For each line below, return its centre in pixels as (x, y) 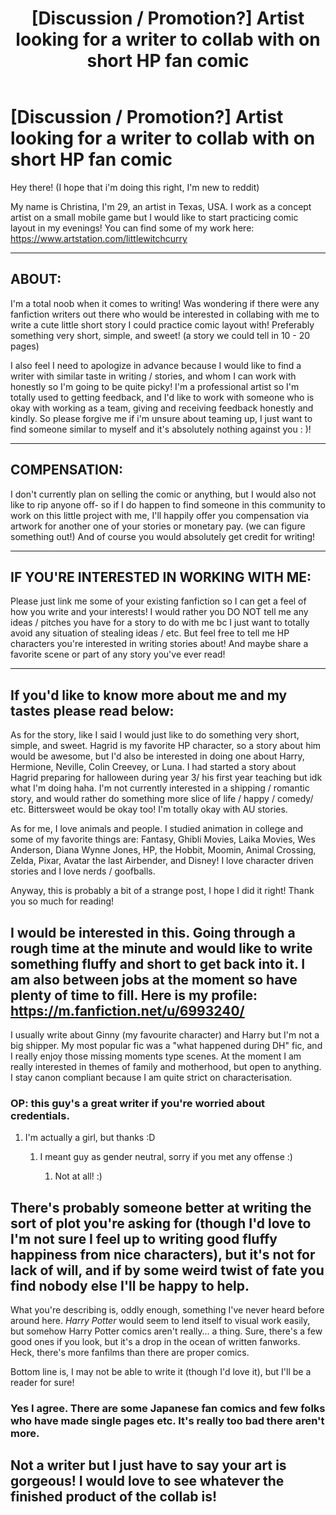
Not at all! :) (78, 1176)
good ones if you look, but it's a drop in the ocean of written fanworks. (155, 1342)
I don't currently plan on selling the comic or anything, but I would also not (163, 494)
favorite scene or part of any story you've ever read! (118, 654)
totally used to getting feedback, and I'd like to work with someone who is (162, 397)
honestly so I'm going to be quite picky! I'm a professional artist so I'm (155, 386)
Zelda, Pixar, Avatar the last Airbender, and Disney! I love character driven (162, 861)
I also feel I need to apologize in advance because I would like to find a (156, 365)
